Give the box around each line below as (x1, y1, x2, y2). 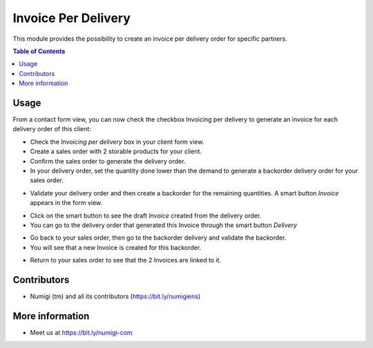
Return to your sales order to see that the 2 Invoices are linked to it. (30, 256, 221, 264)
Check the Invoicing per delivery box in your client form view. (30, 137, 204, 146)
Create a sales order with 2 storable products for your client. (30, 147, 202, 155)
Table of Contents (12, 47, 66, 55)
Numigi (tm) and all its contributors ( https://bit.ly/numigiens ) (30, 292, 201, 300)
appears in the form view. (30, 199, 103, 207)
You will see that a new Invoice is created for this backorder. (30, 243, 202, 251)
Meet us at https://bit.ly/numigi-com (30, 328, 133, 336)
